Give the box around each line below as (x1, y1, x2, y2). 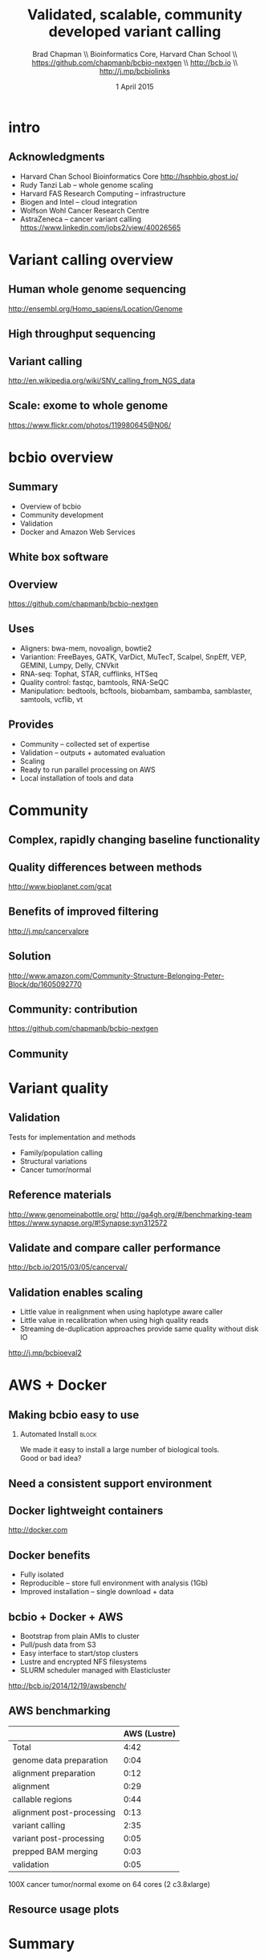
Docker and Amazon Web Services (19, 527, 136, 537)
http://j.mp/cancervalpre (8, 926, 90, 935)
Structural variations (19, 1156, 87, 1166)
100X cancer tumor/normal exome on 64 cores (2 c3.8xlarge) (8, 1879, 211, 1889)
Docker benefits (8, 1548, 91, 1562)
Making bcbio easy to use (8, 1408, 140, 1422)
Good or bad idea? (19, 1454, 82, 1463)
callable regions (12, 1793, 72, 1804)
